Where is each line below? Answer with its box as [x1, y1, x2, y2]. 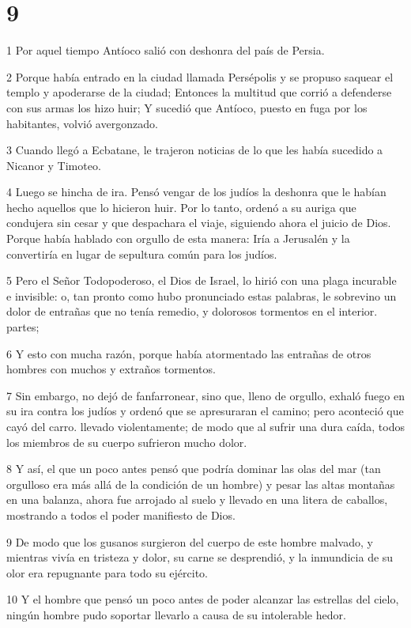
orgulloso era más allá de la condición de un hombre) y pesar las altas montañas [6, 475, 395, 492]
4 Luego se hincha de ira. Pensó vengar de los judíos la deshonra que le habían [6, 183, 386, 200]
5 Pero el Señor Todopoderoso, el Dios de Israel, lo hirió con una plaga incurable [6, 272, 397, 289]
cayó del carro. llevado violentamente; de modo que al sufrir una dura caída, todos [6, 418, 405, 434]
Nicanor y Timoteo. [6, 157, 101, 173]
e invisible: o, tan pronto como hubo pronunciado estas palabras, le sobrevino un [6, 287, 397, 304]
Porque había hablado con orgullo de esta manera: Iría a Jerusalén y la [6, 230, 350, 247]
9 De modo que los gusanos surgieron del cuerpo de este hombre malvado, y [6, 533, 373, 550]
